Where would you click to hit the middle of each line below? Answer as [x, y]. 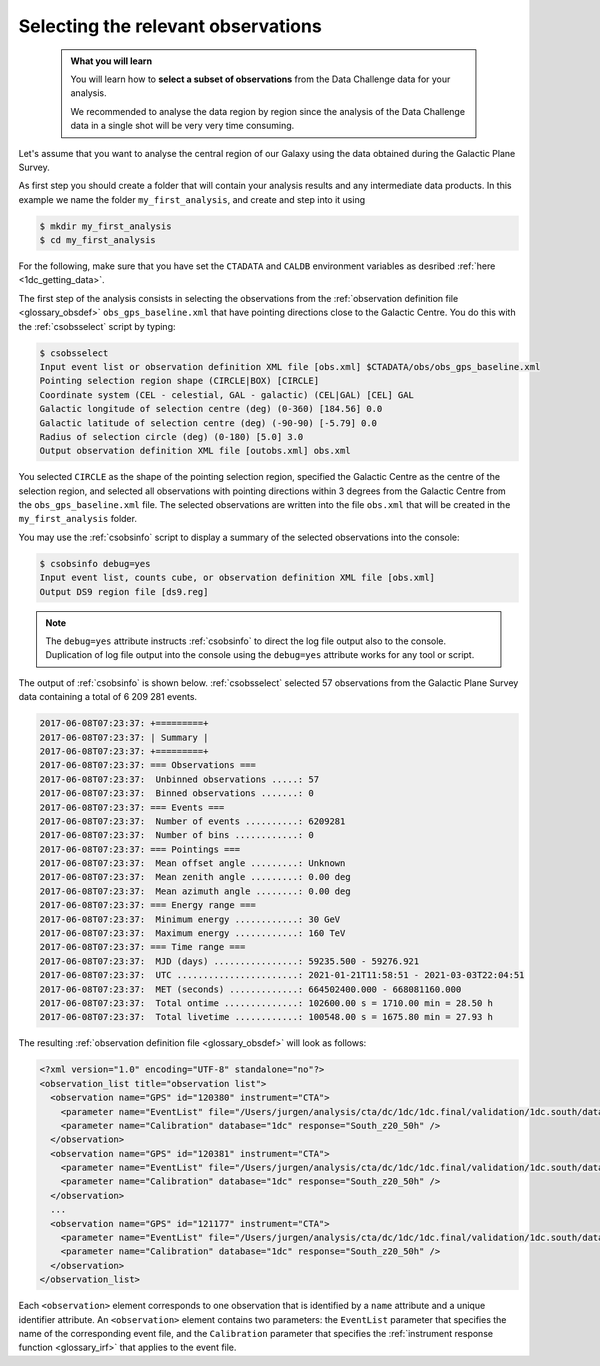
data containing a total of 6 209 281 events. [108, 697]
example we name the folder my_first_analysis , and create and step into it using [191, 199]
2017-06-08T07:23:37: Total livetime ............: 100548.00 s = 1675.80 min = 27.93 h [266, 1017]
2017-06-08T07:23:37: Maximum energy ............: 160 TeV [192, 933]
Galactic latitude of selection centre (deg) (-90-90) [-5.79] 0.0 [208, 423]
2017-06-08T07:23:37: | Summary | [124, 737]
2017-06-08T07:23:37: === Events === [132, 807]
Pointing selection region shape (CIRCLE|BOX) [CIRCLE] [179, 381]
